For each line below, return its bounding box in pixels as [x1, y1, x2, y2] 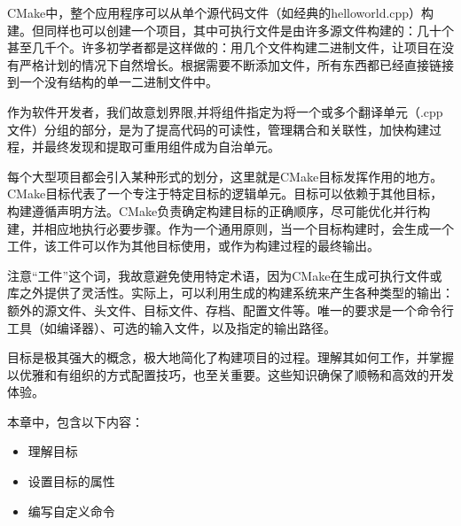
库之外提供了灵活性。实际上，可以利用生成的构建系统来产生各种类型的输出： [7, 283, 454, 302]
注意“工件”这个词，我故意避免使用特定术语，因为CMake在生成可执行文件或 [7, 266, 442, 284]
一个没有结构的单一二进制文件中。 [19, 73, 218, 91]
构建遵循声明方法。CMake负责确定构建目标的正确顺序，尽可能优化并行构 [7, 201, 431, 220]
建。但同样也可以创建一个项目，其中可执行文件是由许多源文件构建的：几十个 [7, 20, 454, 39]
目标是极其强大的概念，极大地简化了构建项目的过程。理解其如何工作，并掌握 [7, 348, 454, 367]
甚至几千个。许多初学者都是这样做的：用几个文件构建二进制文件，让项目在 [7, 38, 441, 57]
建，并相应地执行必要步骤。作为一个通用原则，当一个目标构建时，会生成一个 [7, 219, 454, 237]
